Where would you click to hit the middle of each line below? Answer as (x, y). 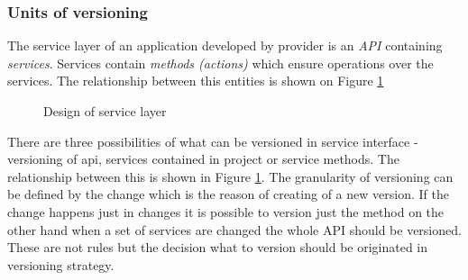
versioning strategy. (61, 264)
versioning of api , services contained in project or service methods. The (203, 159)
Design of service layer (105, 111)
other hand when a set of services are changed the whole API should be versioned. (234, 229)
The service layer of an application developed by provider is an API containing (225, 45)
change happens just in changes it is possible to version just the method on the (226, 211)
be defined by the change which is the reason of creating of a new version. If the (228, 194)
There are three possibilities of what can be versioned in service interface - (213, 141)
